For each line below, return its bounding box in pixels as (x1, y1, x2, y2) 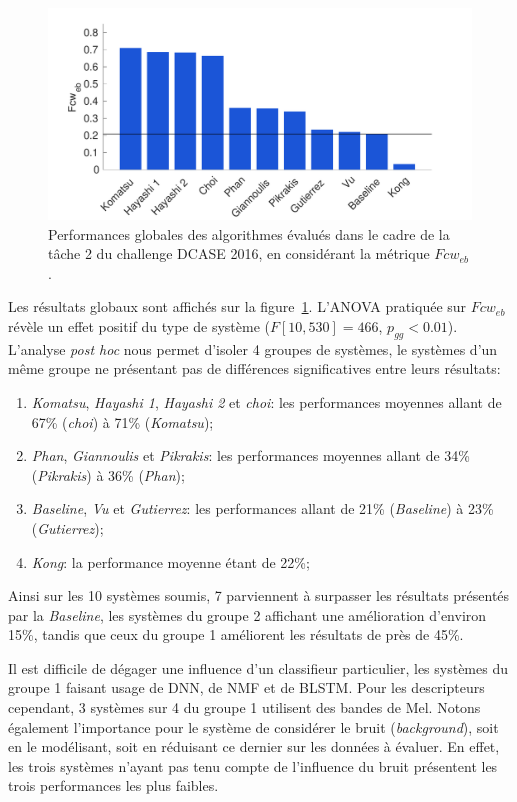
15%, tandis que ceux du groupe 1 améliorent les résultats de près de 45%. (8, 624, 464, 645)
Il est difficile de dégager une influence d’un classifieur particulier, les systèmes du (8, 657, 508, 678)
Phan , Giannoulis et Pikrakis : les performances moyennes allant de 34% (31, 445, 470, 466)
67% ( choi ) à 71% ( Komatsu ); (31, 411, 214, 432)
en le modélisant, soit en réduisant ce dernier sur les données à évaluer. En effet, (8, 736, 500, 757)
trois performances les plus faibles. (8, 775, 219, 796)
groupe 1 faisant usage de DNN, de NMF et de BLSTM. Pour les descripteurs (8, 677, 485, 698)
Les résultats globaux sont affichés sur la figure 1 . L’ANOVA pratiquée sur (8, 296, 467, 317)
